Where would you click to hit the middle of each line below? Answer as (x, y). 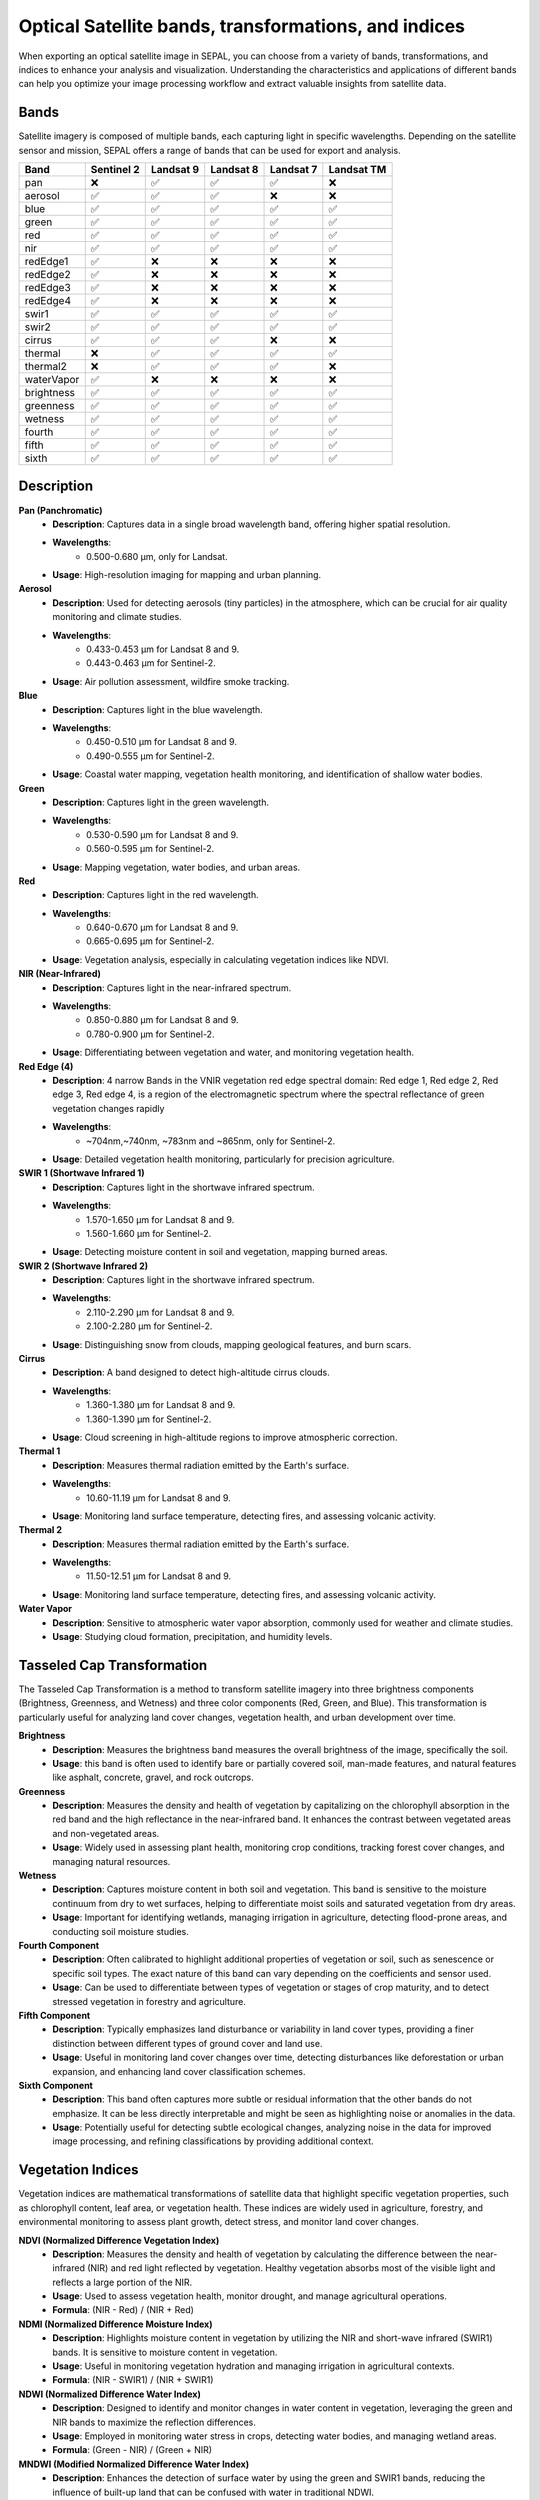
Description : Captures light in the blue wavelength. (158, 709)
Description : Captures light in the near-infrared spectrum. (172, 987)
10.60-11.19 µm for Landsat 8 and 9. (159, 1497)
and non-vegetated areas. (106, 1833)
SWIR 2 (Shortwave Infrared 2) (83, 1266)
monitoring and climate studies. (117, 617)
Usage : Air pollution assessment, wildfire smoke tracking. (171, 681)
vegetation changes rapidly (108, 1108)
